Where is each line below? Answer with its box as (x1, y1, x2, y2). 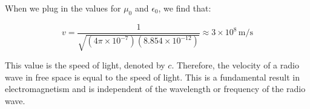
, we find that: (158, 2, 211, 14)
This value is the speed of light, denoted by (5, 59, 165, 71)
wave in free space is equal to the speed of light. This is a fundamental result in (5, 70, 300, 83)
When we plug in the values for (5, 2, 121, 14)
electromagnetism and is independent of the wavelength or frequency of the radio (5, 82, 306, 95)
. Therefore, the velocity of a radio (171, 59, 299, 71)
